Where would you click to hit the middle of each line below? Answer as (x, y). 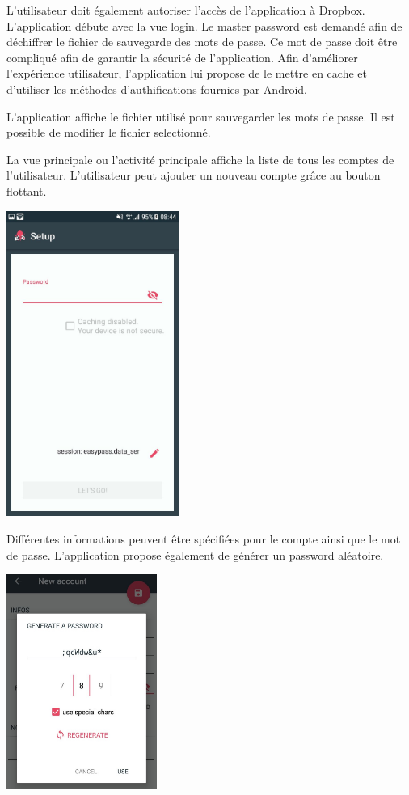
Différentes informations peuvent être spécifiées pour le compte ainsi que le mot (204, 539)
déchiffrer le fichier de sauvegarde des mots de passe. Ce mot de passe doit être (202, 42)
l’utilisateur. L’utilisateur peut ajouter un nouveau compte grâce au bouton (194, 175)
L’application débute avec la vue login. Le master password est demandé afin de (204, 25)
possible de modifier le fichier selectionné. (109, 132)
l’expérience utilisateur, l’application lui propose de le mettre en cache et (187, 73)
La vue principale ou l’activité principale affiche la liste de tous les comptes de (200, 159)
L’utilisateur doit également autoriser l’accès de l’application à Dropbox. (186, 10)
